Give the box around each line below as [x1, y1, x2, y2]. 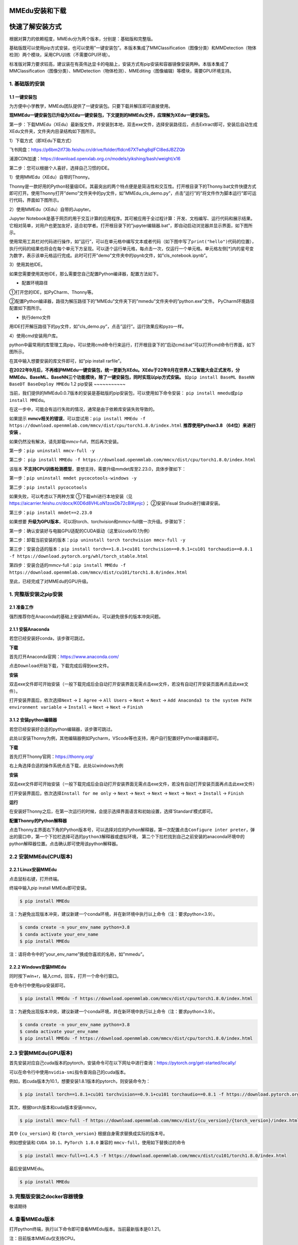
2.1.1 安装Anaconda [9, 626, 50, 632]
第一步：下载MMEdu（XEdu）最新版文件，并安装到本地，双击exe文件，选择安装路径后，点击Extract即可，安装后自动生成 [9, 121, 258, 127]
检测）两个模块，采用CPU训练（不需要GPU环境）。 [9, 52, 113, 58]
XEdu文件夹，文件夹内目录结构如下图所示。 [9, 128, 99, 134]
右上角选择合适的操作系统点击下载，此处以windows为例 [9, 762, 124, 769]
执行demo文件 [21, 314, 51, 320]
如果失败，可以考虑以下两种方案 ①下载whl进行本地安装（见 [9, 494, 133, 499]
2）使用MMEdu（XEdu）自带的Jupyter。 [9, 206, 94, 212]
